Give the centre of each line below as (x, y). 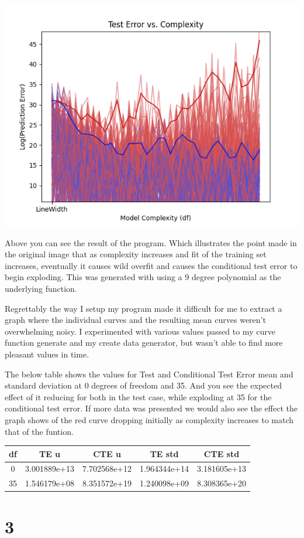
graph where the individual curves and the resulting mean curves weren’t (135, 320)
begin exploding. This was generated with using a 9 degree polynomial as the (143, 277)
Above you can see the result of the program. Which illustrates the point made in (151, 242)
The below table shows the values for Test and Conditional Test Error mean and (149, 374)
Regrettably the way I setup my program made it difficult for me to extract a (144, 308)
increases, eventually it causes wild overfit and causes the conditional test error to (151, 265)
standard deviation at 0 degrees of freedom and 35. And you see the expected (143, 385)
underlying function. (41, 288)
